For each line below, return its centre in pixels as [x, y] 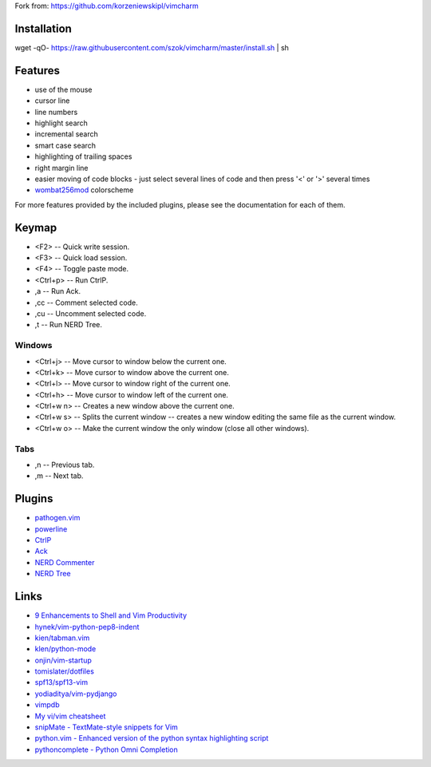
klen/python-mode [65, 649]
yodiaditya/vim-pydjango [76, 694]
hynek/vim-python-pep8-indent [87, 627]
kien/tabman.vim [62, 638]
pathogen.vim [57, 518]
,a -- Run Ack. [58, 291]
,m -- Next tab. [59, 476]
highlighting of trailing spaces [83, 156]
